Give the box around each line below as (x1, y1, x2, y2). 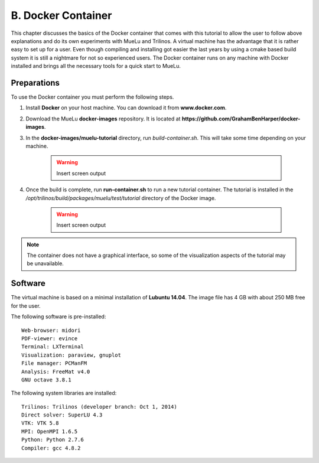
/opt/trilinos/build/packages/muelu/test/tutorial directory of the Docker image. (25, 194, 216, 201)
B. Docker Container (11, 9, 112, 22)
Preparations (11, 77, 60, 88)
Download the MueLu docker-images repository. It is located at (25, 115, 181, 122)
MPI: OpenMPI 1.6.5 (21, 428, 78, 435)
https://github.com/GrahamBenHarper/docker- (181, 115, 301, 122)
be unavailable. (27, 260, 64, 267)
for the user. (11, 302, 41, 309)
